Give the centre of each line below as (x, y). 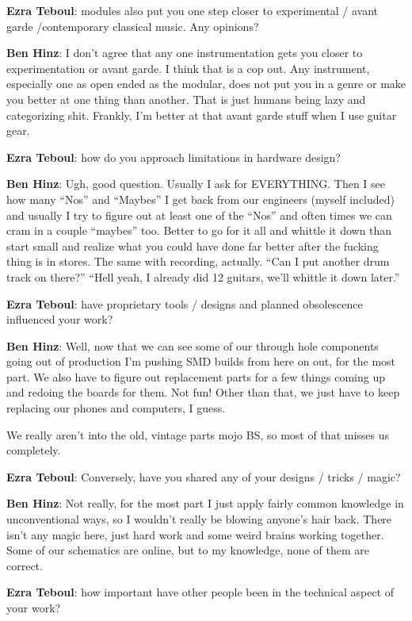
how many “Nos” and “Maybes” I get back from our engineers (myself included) (200, 199)
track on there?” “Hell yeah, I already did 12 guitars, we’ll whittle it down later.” (203, 276)
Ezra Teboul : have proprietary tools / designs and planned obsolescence (185, 303)
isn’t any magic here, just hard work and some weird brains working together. (195, 534)
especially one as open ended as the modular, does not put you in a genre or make (206, 84)
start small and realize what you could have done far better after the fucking (193, 245)
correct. (25, 565)
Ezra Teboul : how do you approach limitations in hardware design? (174, 157)
